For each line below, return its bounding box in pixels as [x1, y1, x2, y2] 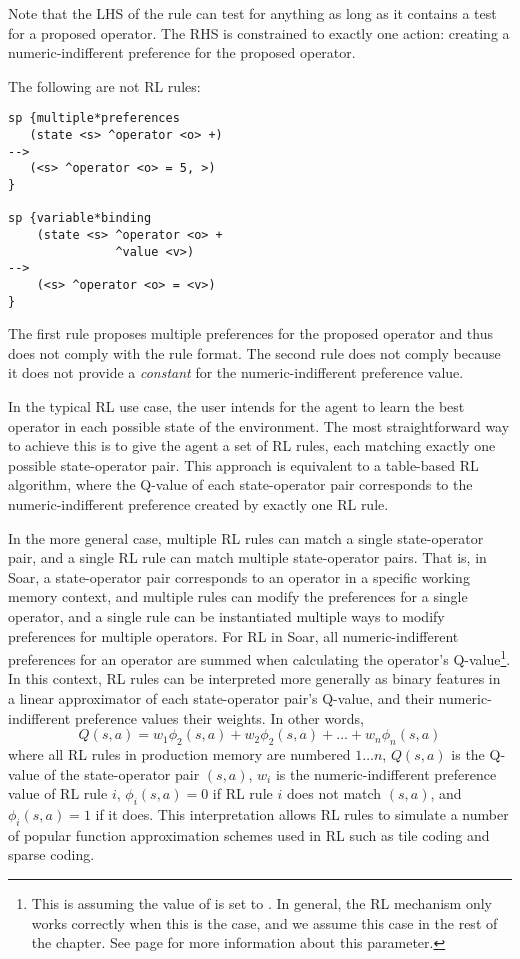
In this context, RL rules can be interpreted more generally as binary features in [8, 668, 501, 689]
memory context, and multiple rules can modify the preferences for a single [8, 586, 468, 607]
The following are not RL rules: [8, 75, 201, 96]
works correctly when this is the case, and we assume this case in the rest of [31, 912, 498, 933]
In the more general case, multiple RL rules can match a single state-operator [8, 527, 484, 548]
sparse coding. [8, 844, 95, 865]
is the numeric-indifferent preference [275, 763, 497, 784]
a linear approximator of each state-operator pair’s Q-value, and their [8, 688, 434, 708]
